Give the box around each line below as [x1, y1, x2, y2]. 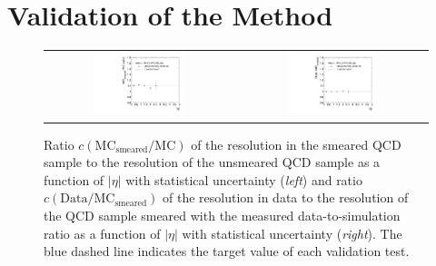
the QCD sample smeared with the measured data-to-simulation [44, 205, 401, 224]
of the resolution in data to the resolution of [163, 188, 409, 207]
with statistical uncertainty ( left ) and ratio [125, 170, 362, 189]
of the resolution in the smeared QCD [191, 134, 401, 153]
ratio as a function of [44, 223, 161, 242]
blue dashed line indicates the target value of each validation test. [44, 241, 410, 261]
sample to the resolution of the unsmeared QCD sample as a [44, 153, 381, 172]
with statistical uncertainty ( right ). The [182, 223, 402, 242]
